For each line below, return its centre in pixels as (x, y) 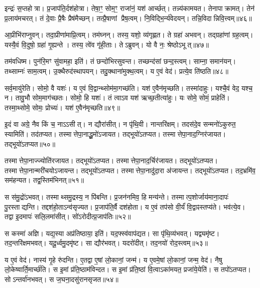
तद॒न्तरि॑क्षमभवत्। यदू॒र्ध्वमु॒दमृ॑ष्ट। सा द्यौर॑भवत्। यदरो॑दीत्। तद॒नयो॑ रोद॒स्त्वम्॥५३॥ (106, 243)
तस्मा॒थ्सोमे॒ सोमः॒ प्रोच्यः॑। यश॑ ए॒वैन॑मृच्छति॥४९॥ (62, 107)
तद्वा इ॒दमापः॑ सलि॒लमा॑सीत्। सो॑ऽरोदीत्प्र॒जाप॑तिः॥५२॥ (68, 216)
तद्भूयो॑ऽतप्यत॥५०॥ (30, 144)
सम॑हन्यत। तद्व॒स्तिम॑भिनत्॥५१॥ (44, 180)
